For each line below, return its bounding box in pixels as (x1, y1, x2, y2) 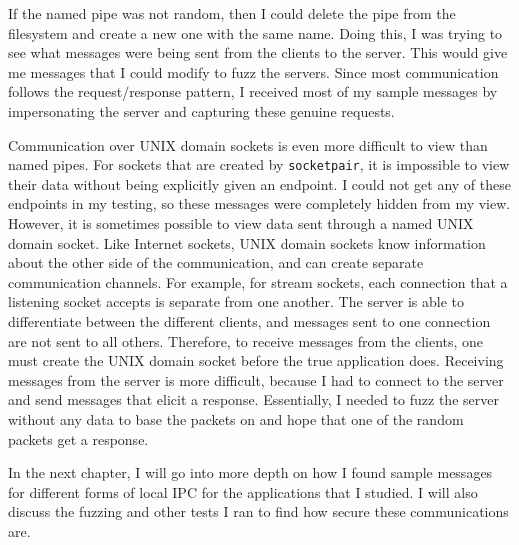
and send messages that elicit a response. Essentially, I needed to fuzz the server (8, 389, 499, 410)
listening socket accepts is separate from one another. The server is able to (8, 291, 465, 312)
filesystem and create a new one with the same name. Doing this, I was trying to (8, 22, 503, 43)
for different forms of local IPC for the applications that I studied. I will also (8, 481, 478, 502)
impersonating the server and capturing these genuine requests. (8, 100, 395, 121)
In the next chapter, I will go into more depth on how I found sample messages (8, 462, 493, 483)
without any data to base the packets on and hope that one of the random (8, 408, 464, 429)
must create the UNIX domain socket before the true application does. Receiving (8, 350, 504, 371)
